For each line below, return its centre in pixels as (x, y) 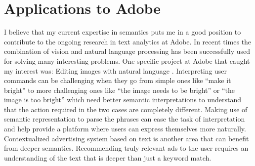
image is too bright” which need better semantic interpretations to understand (123, 100)
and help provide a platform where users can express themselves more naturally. (125, 129)
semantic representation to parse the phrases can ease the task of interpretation (125, 119)
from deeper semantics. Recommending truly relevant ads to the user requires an (126, 148)
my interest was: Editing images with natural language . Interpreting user (116, 70)
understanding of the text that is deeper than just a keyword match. (108, 157)
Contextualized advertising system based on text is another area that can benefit (127, 138)
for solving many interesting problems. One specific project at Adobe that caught (127, 61)
